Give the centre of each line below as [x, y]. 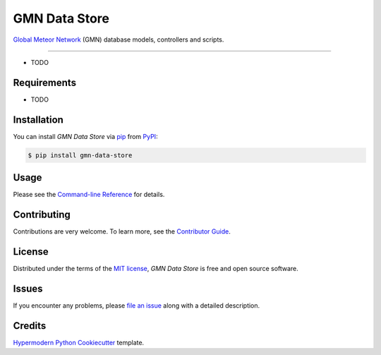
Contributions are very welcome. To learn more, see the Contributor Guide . [122, 231]
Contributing [42, 215]
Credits [30, 326]
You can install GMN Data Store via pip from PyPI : [85, 136]
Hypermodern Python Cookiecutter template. [79, 342]
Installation [38, 120]
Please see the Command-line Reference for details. [89, 195]
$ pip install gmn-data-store [80, 155]
